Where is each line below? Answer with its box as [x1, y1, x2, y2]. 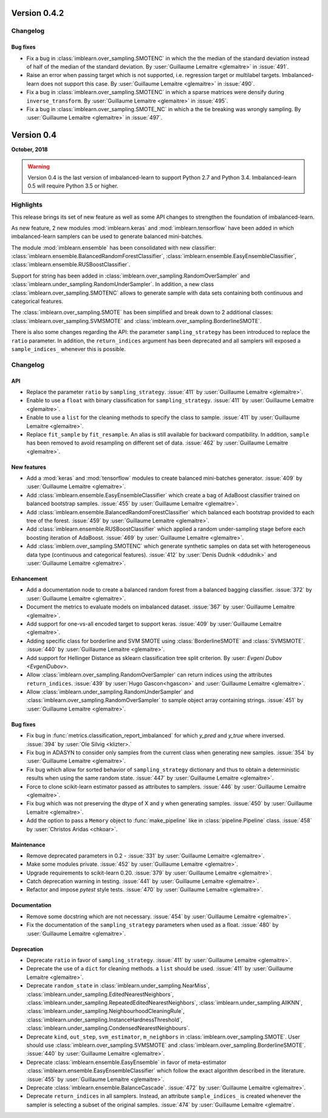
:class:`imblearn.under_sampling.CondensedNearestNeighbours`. [26, 1024, 190, 1032]
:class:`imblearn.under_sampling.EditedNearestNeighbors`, [26, 990, 174, 998]
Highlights [11, 200, 43, 209]
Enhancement [11, 574, 48, 582]
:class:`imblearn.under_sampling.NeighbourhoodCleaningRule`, [26, 1007, 185, 1015]
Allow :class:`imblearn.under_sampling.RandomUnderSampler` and [26, 688, 194, 695]
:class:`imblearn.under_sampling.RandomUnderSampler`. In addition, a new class [11, 281, 214, 288]
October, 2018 [11, 146, 48, 153]
